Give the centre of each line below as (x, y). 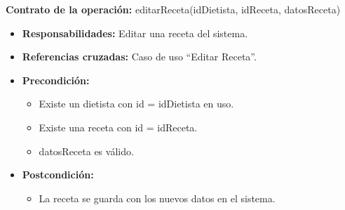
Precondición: (56, 80)
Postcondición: (58, 175)
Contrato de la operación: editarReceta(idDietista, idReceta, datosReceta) (173, 9)
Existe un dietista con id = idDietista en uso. (136, 104)
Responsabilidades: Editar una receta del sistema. (135, 33)
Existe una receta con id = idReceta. (118, 127)
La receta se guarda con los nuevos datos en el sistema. (157, 198)
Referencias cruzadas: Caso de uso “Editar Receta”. (139, 57)
